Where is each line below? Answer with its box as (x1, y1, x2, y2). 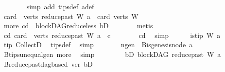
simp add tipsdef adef (26, 1, 94, 11)
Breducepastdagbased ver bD (3, 58, 93, 69)
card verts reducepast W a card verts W (3, 11, 138, 21)
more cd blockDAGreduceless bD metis (3, 20, 153, 31)
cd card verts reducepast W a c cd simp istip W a (3, 30, 221, 40)
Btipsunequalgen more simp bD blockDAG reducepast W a (3, 49, 221, 59)
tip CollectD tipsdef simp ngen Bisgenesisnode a (3, 39, 193, 50)
